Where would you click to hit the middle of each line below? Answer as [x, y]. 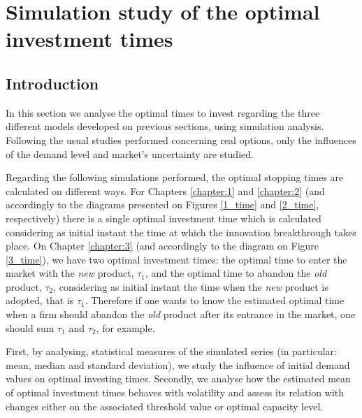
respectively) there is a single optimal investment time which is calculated [164, 218]
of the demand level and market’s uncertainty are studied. [130, 153]
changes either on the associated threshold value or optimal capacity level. [165, 406]
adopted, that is [40, 300]
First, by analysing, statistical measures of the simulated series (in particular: [171, 351]
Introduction [52, 83]
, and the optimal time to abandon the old [236, 273]
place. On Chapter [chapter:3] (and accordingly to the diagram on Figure [162, 246]
